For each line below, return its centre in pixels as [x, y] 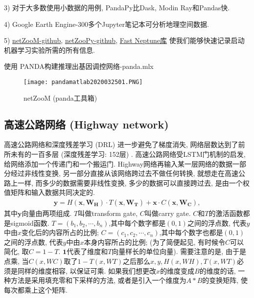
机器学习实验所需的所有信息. [49, 50]
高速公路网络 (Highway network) [86, 124]
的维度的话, [218, 270]
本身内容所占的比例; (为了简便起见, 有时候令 [155, 242]
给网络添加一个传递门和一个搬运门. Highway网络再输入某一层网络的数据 [118, 163]
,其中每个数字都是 [137, 223]
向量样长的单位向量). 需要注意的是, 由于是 [179, 251]
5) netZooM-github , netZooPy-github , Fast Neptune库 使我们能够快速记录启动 [124, 40]
